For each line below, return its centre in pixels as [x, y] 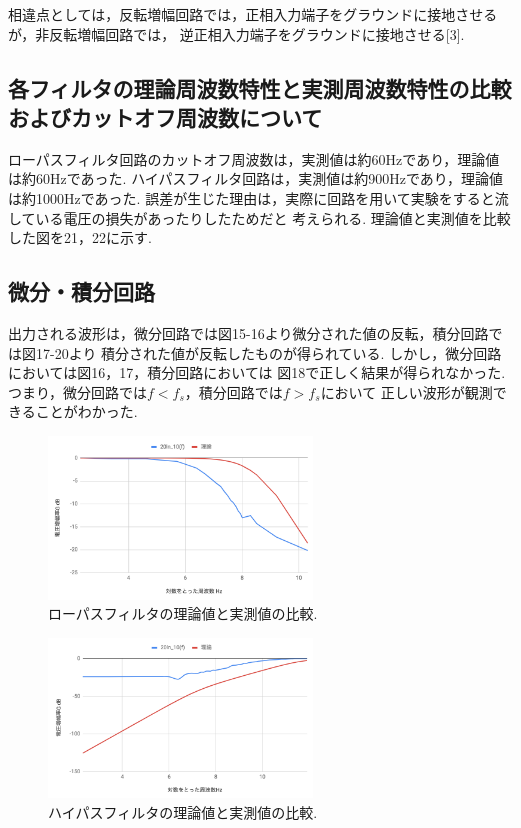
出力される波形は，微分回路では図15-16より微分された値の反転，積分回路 [248, 332]
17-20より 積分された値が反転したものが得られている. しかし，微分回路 [268, 352]
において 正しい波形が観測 [406, 391]
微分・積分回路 [81, 291]
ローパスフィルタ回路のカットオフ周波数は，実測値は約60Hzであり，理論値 [254, 158]
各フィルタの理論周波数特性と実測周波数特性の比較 [260, 87]
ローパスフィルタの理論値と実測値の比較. [183, 613]
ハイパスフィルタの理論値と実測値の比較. [183, 812]
